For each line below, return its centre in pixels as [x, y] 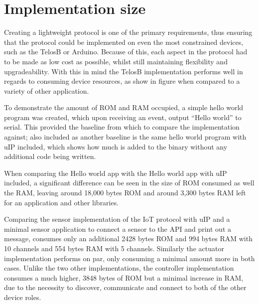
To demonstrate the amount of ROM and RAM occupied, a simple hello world [124, 107]
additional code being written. [50, 156]
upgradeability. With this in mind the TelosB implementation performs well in [124, 71]
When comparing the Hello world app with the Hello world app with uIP [116, 173]
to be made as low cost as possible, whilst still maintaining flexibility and [116, 61]
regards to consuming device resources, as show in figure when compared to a [122, 81]
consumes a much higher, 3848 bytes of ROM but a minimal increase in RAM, [124, 277]
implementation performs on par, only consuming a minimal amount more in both [129, 258]
